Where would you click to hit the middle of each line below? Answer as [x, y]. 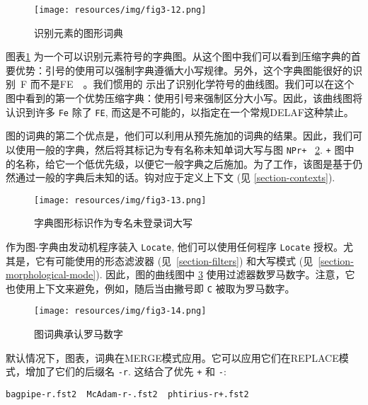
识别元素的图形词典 [79, 32]
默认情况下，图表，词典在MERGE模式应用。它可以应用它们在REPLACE [172, 357]
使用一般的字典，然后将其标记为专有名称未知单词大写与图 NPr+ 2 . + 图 [180, 149]
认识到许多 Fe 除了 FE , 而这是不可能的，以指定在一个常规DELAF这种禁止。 [180, 112]
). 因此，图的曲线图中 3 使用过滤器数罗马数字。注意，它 [225, 274]
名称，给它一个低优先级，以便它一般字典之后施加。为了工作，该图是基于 [184, 163]
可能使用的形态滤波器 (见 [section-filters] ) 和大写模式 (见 [184, 260]
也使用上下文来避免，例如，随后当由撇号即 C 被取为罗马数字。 [150, 288]
